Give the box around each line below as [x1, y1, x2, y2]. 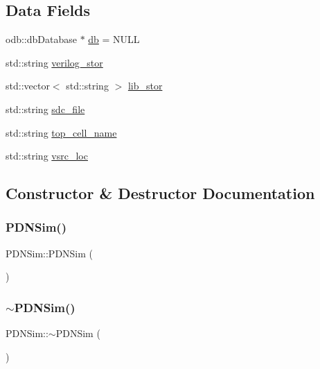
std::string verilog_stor [6, 55, 103, 69]
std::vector [6, 78, 50, 93]
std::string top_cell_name [6, 125, 117, 139]
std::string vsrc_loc [6, 148, 88, 163]
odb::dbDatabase [6, 32, 77, 46]
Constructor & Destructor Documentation [6, 182, 315, 204]
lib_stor [127, 78, 163, 93]
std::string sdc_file [6, 101, 85, 116]
